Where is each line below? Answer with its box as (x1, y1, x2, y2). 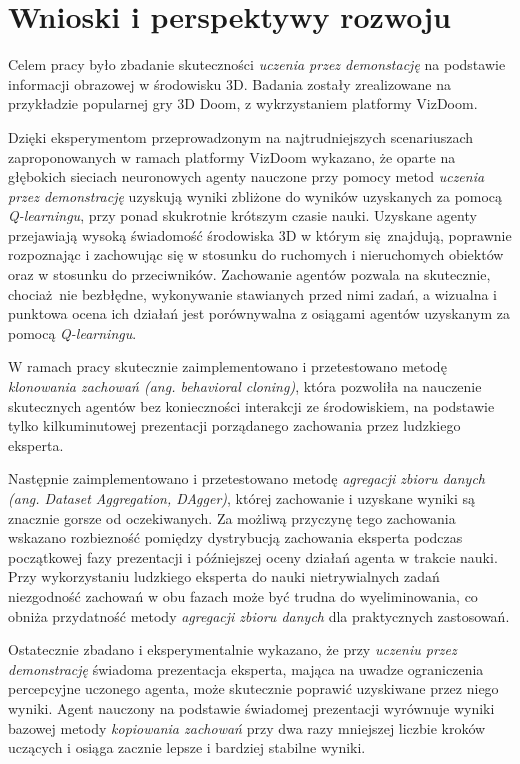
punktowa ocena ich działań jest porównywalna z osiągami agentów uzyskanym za (8, 303, 510, 324)
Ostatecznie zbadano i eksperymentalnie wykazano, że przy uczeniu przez (8, 639, 457, 660)
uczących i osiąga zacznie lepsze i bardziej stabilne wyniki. (8, 737, 366, 758)
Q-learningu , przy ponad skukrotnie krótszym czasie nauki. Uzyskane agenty (8, 205, 477, 226)
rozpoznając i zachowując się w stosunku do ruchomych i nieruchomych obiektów (8, 244, 504, 265)
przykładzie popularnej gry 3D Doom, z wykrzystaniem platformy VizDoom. (8, 93, 478, 114)
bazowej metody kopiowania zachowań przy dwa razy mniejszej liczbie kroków (8, 717, 486, 738)
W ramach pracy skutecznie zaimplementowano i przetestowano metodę (8, 356, 447, 377)
